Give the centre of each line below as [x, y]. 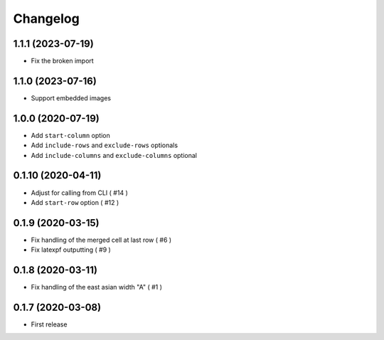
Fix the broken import [62, 61]
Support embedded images [71, 98]
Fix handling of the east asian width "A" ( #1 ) [97, 287]
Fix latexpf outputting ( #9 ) [71, 250]
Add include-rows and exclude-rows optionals [104, 145]
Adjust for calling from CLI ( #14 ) [79, 193]
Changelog [46, 18]
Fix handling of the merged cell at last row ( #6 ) [101, 240]
